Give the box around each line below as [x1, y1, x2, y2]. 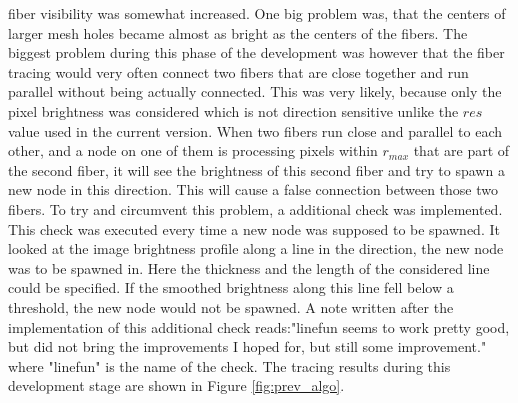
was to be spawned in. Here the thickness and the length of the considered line [8, 257, 490, 278]
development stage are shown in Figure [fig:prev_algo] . [8, 375, 345, 396]
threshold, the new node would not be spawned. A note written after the [8, 296, 454, 317]
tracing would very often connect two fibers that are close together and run [8, 61, 469, 82]
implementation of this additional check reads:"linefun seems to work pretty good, [8, 316, 510, 337]
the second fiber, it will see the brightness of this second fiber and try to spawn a [8, 159, 505, 180]
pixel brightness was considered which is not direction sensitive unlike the [8, 100, 459, 121]
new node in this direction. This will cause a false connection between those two [8, 179, 498, 200]
